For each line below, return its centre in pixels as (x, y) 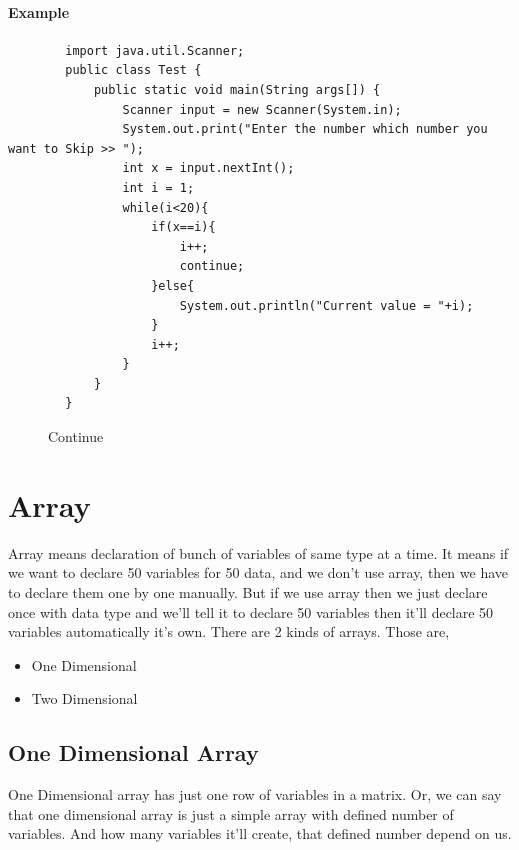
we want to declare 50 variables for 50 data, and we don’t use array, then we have (258, 572)
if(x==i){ (183, 227)
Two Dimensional (84, 698)
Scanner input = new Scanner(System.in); (262, 109)
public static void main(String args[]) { (237, 89)
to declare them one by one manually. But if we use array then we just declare (248, 591)
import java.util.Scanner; (155, 50)
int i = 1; (158, 187)
